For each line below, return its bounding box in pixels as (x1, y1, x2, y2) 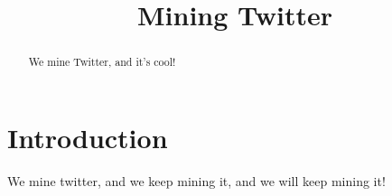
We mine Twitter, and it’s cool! (28, 54, 176, 70)
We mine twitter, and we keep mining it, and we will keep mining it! (7, 171, 386, 190)
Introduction (7, 118, 168, 155)
